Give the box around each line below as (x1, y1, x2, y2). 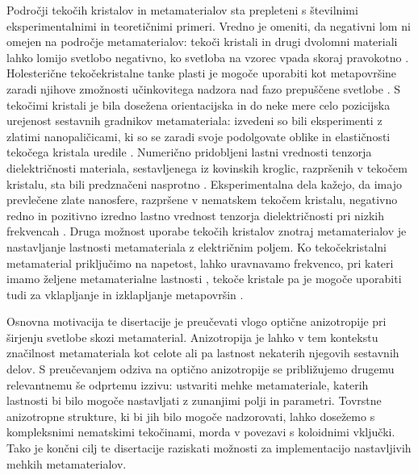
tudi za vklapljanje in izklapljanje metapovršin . (6, 285, 244, 302)
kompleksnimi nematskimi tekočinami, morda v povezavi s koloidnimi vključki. (6, 423, 395, 440)
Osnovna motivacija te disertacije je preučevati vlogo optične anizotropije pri (6, 313, 387, 330)
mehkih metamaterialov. (6, 455, 127, 472)
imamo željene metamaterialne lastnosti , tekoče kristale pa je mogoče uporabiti (6, 270, 402, 287)
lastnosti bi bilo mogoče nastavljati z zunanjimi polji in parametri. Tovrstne (6, 392, 382, 409)
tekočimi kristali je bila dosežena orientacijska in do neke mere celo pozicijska (6, 96, 391, 113)
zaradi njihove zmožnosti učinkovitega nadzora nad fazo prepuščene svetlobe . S (6, 80, 401, 97)
